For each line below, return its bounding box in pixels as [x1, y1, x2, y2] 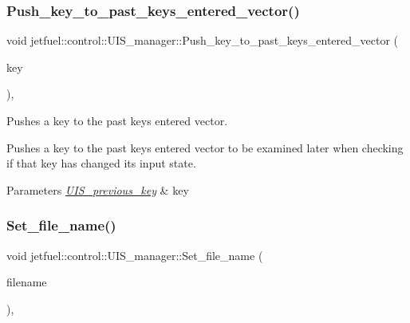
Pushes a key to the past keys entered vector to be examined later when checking [6, 139, 404, 156]
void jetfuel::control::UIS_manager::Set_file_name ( [6, 246, 263, 263]
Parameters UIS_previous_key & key [6, 181, 189, 198]
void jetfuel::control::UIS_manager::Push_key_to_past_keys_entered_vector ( [6, 32, 399, 49]
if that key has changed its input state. [6, 155, 196, 171]
